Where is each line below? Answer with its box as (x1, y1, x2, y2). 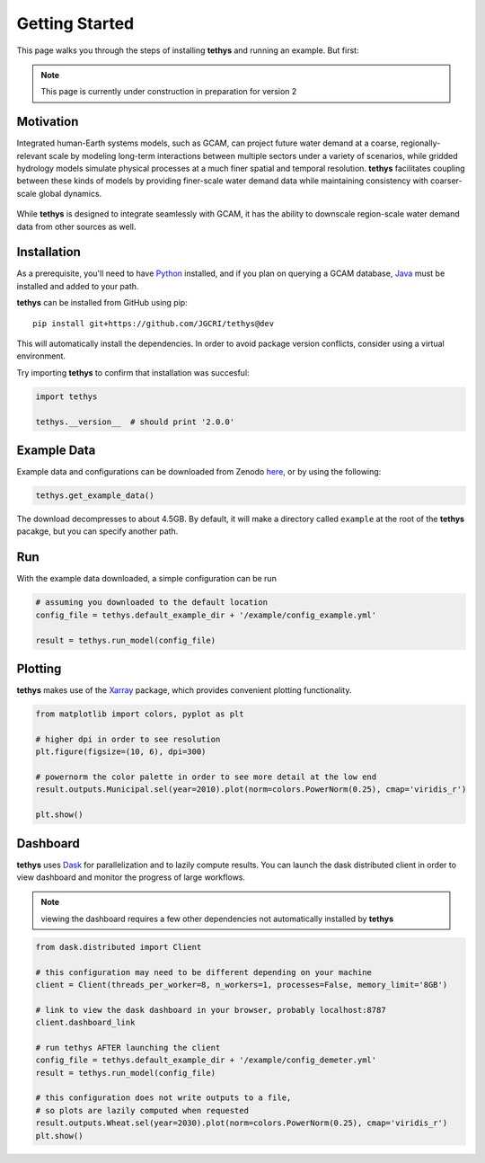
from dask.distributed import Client (35, 942, 202, 952)
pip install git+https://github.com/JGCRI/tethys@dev (32, 318, 274, 328)
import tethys (35, 391, 98, 402)
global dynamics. (38, 188, 102, 199)
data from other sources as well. (16, 221, 137, 232)
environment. (16, 351, 66, 361)
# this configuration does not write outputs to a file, (35, 1093, 292, 1103)
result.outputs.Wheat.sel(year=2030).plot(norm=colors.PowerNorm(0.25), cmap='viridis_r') (35, 1118, 448, 1128)
